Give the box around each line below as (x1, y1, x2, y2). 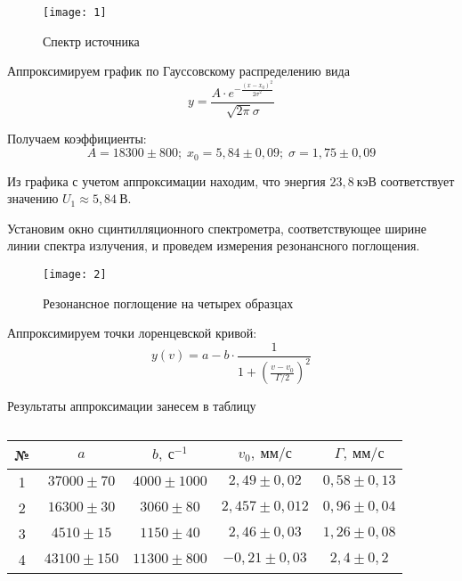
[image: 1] (43, 6, 107, 19)
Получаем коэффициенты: (7, 129, 147, 148)
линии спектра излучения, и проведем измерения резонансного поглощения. (7, 236, 420, 255)
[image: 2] (43, 267, 107, 281)
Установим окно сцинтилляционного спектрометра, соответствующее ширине (7, 218, 426, 237)
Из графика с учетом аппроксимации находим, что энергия (7, 171, 326, 190)
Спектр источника (43, 31, 140, 50)
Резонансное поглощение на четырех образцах (43, 293, 294, 312)
